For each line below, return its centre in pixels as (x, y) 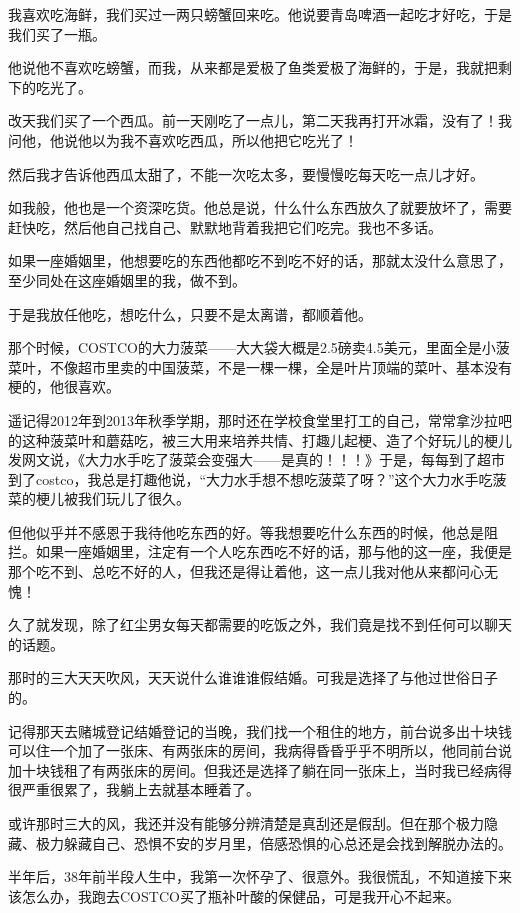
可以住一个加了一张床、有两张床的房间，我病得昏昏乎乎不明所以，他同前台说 (260, 750)
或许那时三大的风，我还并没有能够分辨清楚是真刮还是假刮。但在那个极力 (246, 823)
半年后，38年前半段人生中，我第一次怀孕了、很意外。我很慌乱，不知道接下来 (260, 876)
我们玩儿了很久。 (133, 498)
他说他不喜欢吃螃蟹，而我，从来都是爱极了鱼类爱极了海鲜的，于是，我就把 (253, 67)
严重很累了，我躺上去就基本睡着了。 (140, 789)
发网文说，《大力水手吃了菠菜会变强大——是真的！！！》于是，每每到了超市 (256, 459)
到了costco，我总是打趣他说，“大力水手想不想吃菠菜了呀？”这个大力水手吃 (250, 478)
